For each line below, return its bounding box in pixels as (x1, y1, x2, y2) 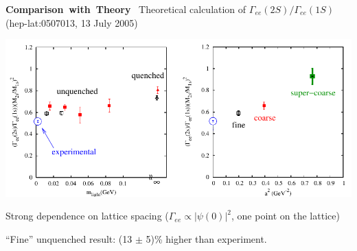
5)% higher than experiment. (146, 232, 267, 246)
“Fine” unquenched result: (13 (5, 232, 133, 246)
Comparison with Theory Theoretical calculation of (5, 2, 246, 16)
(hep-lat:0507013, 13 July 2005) (5, 15, 138, 29)
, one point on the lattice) (231, 208, 340, 223)
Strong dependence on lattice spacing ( (5, 208, 169, 223)
